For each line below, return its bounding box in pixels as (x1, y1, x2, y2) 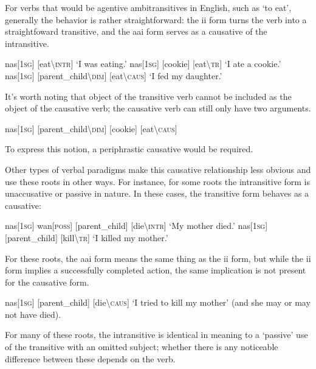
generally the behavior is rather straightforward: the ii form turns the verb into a (5, 13, 307, 26)
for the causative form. (5, 275, 89, 288)
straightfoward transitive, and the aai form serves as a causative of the (5, 25, 267, 38)
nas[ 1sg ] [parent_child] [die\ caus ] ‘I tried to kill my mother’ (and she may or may (5, 296, 311, 309)
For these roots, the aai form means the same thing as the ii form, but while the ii (5, 251, 311, 264)
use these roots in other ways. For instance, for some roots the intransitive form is (5, 175, 311, 188)
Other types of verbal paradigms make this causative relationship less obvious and (5, 163, 311, 175)
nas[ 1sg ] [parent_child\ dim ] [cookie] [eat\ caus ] (5, 122, 177, 135)
